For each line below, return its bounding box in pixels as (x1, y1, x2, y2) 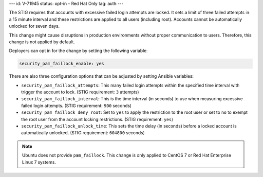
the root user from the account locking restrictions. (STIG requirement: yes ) (21, 116, 173, 122)
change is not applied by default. (9, 39, 75, 45)
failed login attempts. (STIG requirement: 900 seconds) (21, 103, 131, 108)
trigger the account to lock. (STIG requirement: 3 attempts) (21, 89, 139, 95)
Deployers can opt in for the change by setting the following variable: (9, 48, 148, 53)
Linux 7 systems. (22, 159, 56, 165)
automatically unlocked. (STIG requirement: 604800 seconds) (21, 130, 145, 136)
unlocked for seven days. (9, 23, 60, 29)
